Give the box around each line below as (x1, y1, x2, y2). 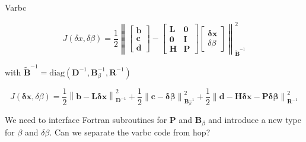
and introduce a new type (208, 113, 301, 126)
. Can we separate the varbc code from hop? (49, 125, 211, 138)
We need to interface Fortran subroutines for (5, 113, 167, 126)
